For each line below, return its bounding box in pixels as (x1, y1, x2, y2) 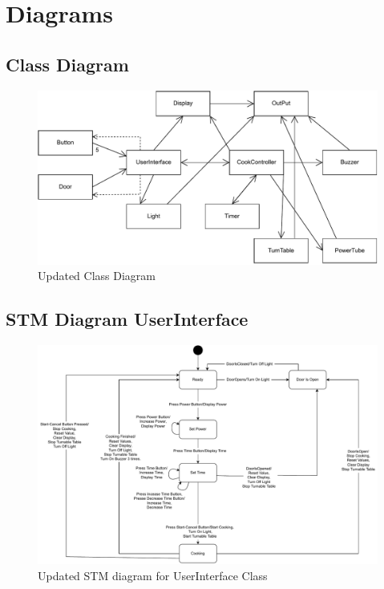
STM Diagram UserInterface (6, 307, 249, 331)
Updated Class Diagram (38, 267, 156, 284)
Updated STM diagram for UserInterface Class (38, 567, 268, 583)
